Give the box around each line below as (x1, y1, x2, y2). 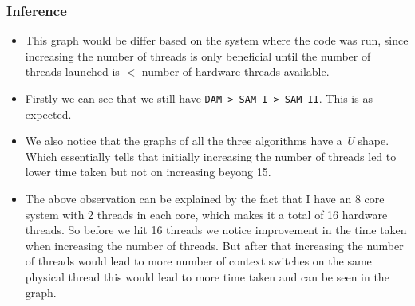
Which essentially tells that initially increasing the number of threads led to (25, 147, 397, 164)
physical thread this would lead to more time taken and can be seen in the (25, 269, 389, 284)
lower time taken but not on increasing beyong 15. (25, 163, 271, 180)
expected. (25, 105, 72, 122)
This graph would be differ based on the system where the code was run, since (25, 32, 409, 49)
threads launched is (25, 63, 120, 80)
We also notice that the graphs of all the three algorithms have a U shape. (25, 132, 389, 149)
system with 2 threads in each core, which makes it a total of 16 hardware (25, 206, 388, 222)
